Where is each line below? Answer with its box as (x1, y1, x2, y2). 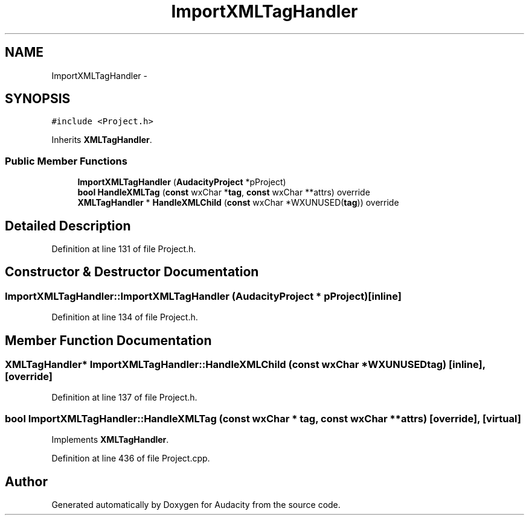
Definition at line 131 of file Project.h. (51, 244, 196, 255)
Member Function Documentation (5, 332, 212, 348)
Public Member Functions (5, 154, 127, 167)
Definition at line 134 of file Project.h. (51, 312, 198, 323)
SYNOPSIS (5, 91, 71, 107)
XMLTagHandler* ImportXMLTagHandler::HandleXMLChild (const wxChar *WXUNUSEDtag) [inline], (5, 358, 486, 371)
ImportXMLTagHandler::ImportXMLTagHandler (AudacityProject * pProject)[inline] (5, 290, 402, 302)
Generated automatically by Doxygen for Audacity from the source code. (51, 499, 341, 510)
